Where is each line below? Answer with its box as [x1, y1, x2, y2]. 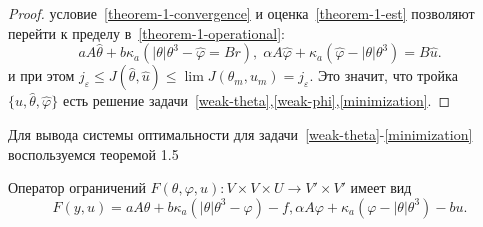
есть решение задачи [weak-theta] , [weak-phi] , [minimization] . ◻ [62, 90, 451, 111]
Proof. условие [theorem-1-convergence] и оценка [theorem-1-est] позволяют [8, 3, 475, 23]
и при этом [8, 65, 75, 86]
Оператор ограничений [8, 177, 146, 198]
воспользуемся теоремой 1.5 [8, 143, 179, 164]
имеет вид [350, 177, 412, 198]
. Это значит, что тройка [309, 65, 458, 86]
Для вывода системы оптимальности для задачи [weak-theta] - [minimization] [8, 124, 473, 144]
